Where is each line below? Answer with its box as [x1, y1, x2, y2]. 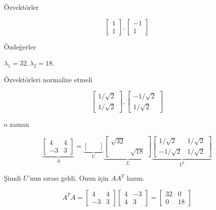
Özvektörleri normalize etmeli [4, 74, 92, 84]
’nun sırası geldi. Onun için [28, 173, 109, 183]
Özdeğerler [4, 41, 36, 51]
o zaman [4, 119, 29, 129]
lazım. [127, 173, 145, 183]
